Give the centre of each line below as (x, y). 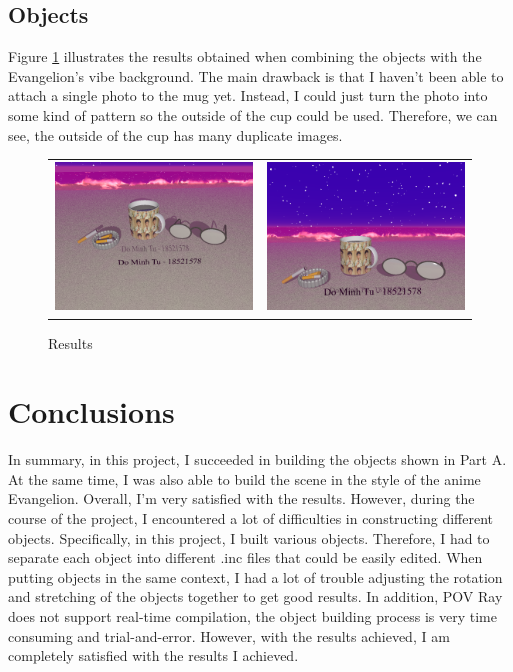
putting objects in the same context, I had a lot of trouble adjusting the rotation (255, 576)
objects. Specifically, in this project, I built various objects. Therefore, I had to (249, 537)
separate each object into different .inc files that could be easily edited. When (245, 557)
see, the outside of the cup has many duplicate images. (175, 134)
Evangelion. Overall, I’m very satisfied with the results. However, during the (241, 498)
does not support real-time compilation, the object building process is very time (252, 615)
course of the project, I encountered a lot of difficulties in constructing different (250, 518)
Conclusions (91, 411)
